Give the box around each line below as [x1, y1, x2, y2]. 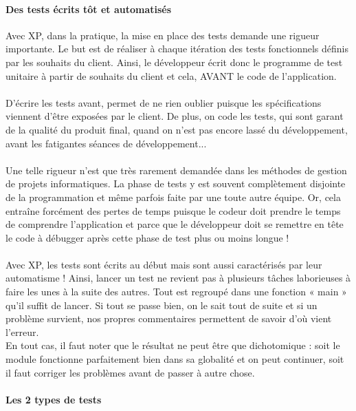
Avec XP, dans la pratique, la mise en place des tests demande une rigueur [5, 28, 320, 42]
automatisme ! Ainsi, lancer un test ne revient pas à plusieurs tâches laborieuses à [5, 271, 351, 285]
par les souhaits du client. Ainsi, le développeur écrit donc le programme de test [5, 54, 343, 69]
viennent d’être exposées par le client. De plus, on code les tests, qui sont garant [5, 109, 344, 123]
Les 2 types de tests [5, 392, 102, 406]
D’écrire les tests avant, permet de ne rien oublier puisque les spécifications [5, 95, 322, 109]
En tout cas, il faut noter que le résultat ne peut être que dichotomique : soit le [5, 338, 340, 352]
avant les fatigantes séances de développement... [5, 136, 207, 150]
